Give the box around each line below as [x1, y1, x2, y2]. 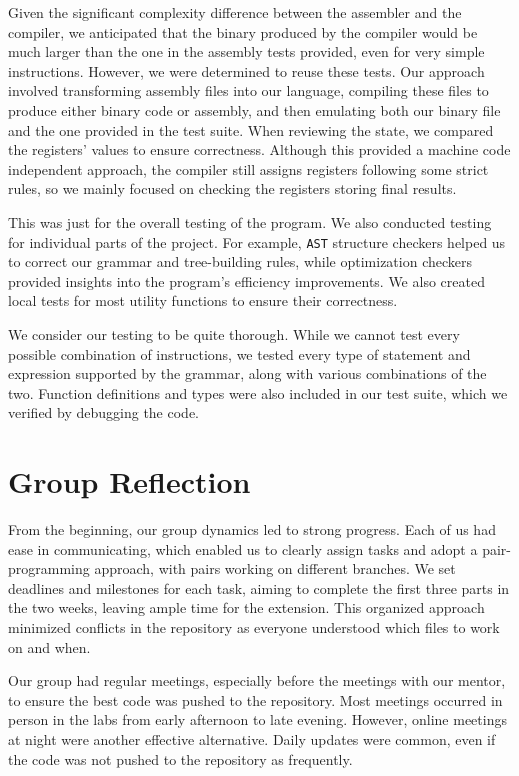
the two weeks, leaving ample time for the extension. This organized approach [8, 597, 485, 618]
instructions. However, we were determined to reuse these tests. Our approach [8, 60, 485, 81]
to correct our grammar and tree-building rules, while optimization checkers [8, 251, 473, 272]
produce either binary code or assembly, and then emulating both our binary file [8, 99, 501, 120]
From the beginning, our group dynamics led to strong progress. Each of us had [8, 519, 496, 540]
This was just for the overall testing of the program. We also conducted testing [8, 211, 492, 232]
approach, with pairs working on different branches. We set [94, 558, 456, 579]
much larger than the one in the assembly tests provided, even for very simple [8, 41, 485, 62]
